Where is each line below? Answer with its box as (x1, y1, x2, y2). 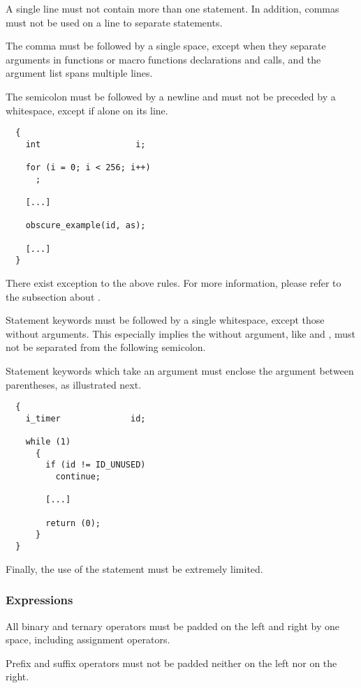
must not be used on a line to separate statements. (6, 15, 223, 29)
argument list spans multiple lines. (6, 66, 153, 80)
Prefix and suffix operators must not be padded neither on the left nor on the (6, 655, 337, 670)
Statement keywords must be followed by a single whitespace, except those (6, 313, 325, 327)
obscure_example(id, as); (25, 220, 146, 231)
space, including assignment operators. (6, 632, 170, 647)
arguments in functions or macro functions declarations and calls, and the (6, 52, 321, 66)
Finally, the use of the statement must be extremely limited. (6, 561, 263, 576)
